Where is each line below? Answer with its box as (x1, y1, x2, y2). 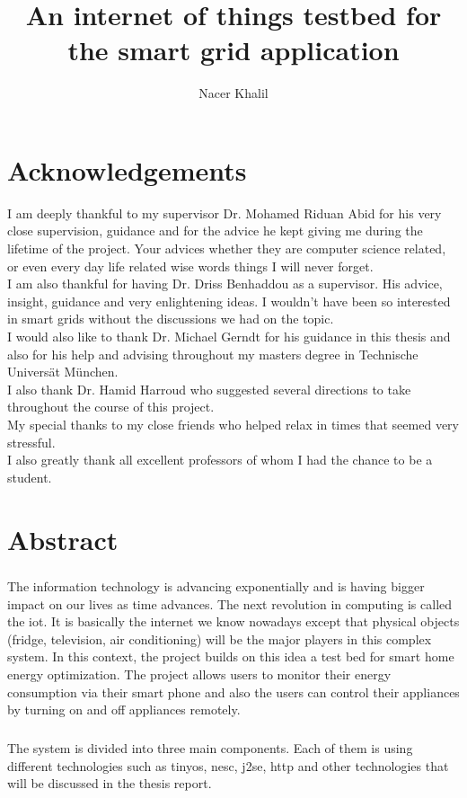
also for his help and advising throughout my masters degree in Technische (7, 344, 419, 363)
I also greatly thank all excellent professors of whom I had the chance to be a (7, 450, 433, 469)
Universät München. (7, 362, 119, 381)
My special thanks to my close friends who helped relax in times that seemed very (7, 414, 459, 433)
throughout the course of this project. (7, 397, 215, 416)
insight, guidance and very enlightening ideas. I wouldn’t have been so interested (7, 291, 451, 310)
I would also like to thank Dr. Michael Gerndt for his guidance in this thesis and (7, 327, 451, 345)
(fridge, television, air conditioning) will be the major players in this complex (7, 629, 432, 648)
